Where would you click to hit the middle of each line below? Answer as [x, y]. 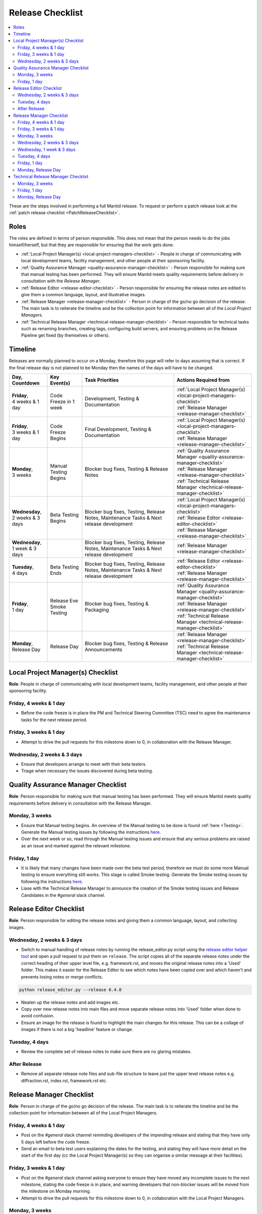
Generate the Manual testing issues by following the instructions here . [91, 832]
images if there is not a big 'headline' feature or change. [77, 1029]
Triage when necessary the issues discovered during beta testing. [87, 771]
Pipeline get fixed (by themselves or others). [65, 336]
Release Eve [64, 601]
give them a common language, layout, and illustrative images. [83, 295]
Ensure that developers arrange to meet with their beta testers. [84, 764]
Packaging [97, 610]
